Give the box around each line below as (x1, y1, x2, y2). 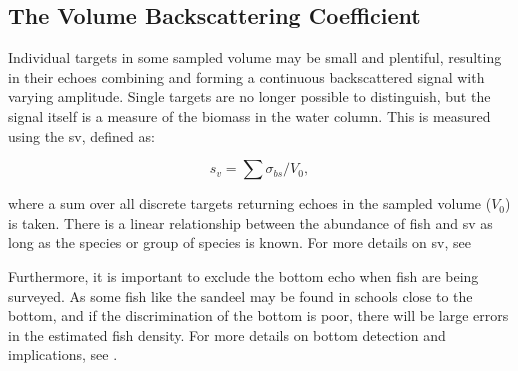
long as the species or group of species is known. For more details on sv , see (8, 232, 472, 253)
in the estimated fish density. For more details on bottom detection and (8, 324, 446, 345)
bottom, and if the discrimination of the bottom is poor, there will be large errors (8, 305, 509, 326)
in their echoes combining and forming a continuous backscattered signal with (8, 66, 485, 87)
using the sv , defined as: (8, 125, 155, 146)
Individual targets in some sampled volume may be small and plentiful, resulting (8, 47, 502, 68)
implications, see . (8, 344, 118, 365)
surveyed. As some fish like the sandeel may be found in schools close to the (8, 285, 473, 306)
